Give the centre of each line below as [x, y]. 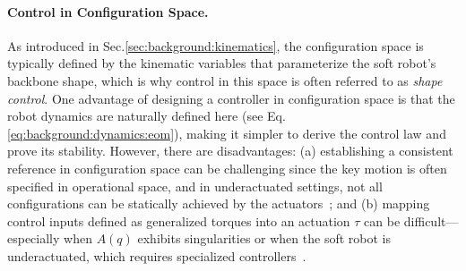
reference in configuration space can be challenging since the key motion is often [227, 168]
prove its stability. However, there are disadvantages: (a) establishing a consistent [230, 151]
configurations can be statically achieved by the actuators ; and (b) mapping [219, 203]
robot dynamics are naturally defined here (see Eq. [147, 116]
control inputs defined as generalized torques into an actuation [179, 220]
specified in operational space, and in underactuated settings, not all [195, 186]
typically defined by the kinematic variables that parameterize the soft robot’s [222, 63]
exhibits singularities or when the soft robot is [264, 238]
